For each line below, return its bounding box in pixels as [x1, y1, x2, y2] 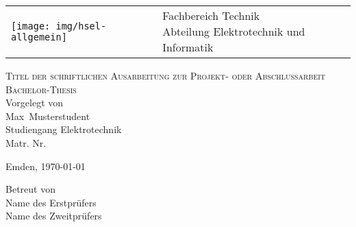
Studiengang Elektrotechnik [5, 122, 122, 136]
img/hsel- [55, 20, 107, 32]
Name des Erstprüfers [5, 195, 97, 209]
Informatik [162, 39, 214, 55]
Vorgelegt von [5, 95, 64, 110]
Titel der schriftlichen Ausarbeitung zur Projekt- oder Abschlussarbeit [5, 69, 326, 82]
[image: [11, 20, 51, 32]
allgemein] [11, 31, 67, 43]
